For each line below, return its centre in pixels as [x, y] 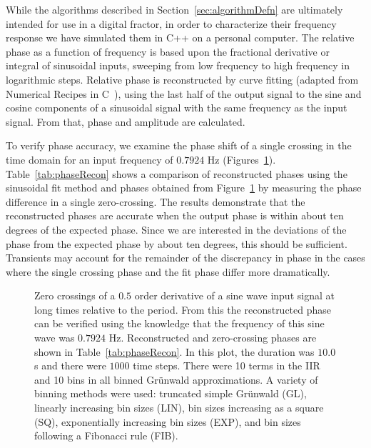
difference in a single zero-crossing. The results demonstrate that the [156, 201]
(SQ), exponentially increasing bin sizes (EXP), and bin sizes [168, 421]
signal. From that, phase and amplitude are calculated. [126, 121]
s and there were [70, 365]
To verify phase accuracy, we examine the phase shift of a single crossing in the [179, 145]
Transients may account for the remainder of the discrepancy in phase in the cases [185, 258]
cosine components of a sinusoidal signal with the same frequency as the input [177, 108]
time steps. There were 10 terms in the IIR [227, 365]
